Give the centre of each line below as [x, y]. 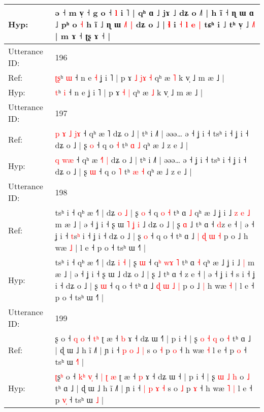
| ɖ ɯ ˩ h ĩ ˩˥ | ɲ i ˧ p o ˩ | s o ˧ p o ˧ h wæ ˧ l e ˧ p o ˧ [151, 350]
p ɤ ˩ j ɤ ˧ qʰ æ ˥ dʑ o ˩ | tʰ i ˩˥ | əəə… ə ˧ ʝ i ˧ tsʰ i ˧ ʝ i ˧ [152, 133]
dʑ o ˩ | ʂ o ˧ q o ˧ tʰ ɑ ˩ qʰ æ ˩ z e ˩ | [122, 145]
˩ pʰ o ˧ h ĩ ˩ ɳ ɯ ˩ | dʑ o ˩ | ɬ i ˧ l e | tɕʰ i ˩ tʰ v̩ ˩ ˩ [155, 24]
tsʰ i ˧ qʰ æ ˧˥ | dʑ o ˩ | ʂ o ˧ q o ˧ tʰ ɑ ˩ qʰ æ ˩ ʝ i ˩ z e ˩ [153, 212]
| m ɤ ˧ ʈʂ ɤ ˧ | [83, 36]
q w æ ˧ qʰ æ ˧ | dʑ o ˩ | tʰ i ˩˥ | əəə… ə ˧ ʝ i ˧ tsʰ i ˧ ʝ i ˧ [151, 160]
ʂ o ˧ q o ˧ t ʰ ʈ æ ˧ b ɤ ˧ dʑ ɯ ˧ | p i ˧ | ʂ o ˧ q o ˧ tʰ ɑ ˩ [153, 338]
